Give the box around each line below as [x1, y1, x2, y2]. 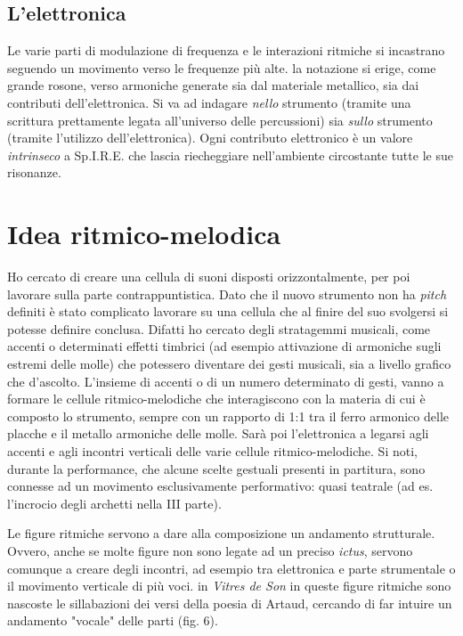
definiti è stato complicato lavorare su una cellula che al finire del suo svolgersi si [7, 302, 449, 321]
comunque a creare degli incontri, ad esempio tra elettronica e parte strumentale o [7, 559, 456, 577]
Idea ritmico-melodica [7, 216, 281, 252]
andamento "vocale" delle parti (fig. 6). [7, 611, 218, 630]
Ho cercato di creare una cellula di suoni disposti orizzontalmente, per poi [7, 267, 410, 286]
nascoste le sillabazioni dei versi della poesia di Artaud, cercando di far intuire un [7, 593, 452, 612]
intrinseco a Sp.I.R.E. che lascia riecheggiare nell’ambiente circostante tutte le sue [7, 145, 453, 164]
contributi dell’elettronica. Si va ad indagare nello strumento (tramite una [7, 93, 411, 111]
